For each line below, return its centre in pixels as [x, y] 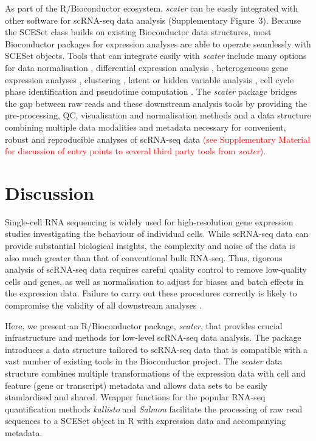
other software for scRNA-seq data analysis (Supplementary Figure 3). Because [153, 20]
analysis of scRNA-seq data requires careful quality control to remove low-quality [156, 269]
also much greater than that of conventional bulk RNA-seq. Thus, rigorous [144, 257]
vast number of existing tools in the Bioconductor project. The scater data [144, 361]
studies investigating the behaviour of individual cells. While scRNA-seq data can [157, 234]
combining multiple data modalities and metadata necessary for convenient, [146, 127]
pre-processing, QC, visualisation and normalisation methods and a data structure [158, 115]
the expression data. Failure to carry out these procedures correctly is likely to [151, 293]
